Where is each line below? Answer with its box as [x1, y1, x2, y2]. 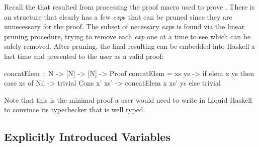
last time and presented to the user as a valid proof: [4, 50, 164, 61]
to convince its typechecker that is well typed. [4, 104, 145, 115]
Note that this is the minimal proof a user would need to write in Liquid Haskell [4, 94, 252, 105]
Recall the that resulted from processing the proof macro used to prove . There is [4, 2, 255, 12]
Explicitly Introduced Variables [4, 129, 170, 144]
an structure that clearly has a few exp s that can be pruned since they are [4, 11, 232, 22]
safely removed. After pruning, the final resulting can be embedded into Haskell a [4, 41, 255, 51]
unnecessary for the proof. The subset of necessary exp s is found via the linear [4, 21, 245, 32]
